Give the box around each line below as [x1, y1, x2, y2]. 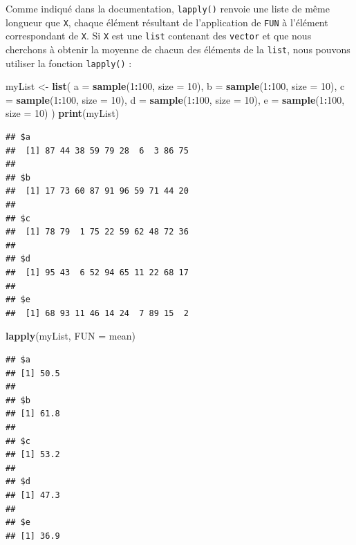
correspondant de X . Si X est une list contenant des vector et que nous [6, 28, 312, 43]
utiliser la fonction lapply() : [6, 55, 132, 70]
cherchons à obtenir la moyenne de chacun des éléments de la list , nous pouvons [6, 41, 350, 56]
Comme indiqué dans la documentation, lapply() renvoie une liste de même [6, 1, 330, 15]
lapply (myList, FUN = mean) [6, 329, 135, 343]
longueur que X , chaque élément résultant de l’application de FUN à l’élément [6, 15, 328, 29]
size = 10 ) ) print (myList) [6, 106, 120, 120]
